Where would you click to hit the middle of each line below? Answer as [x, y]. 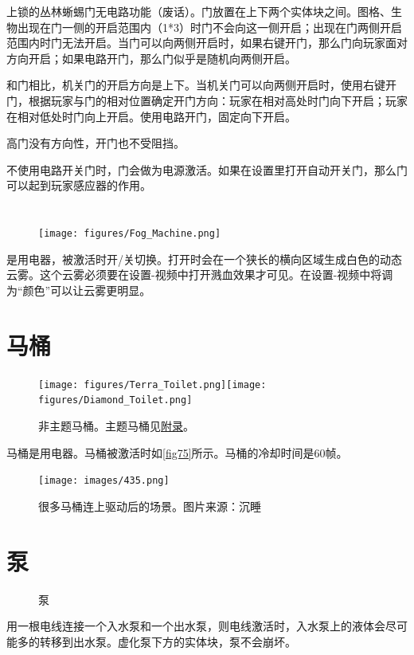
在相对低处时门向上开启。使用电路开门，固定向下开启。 [151, 116]
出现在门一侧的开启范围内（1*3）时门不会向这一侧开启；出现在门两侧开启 [209, 27]
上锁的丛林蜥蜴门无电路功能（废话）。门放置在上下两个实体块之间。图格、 [199, 11]
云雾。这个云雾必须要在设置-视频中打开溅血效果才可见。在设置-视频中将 [194, 275]
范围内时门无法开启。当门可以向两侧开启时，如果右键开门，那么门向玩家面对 [207, 43]
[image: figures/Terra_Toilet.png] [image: [152, 384]
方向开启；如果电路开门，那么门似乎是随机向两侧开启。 [151, 58]
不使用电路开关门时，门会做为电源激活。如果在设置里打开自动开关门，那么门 [207, 169]
